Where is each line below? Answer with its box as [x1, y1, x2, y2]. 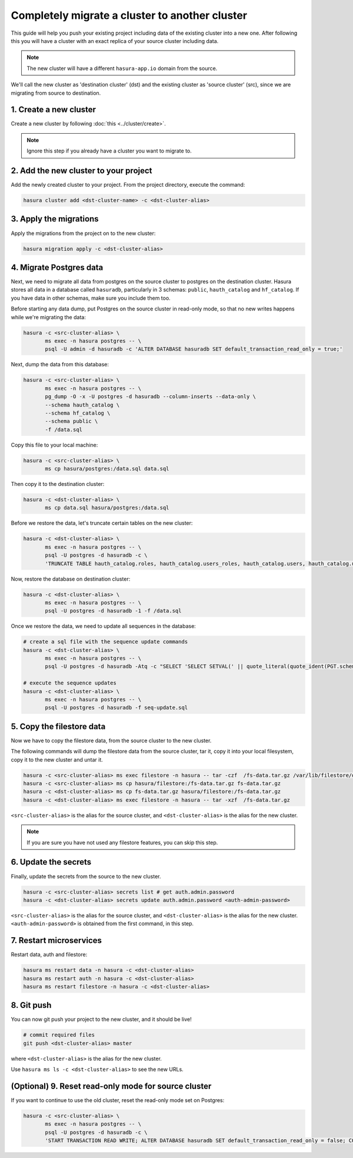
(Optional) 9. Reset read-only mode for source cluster [11, 1081, 212, 1091]
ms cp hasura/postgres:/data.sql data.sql [45, 465, 169, 472]
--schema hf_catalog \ [45, 409, 111, 416]
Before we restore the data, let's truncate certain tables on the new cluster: [11, 520, 193, 527]
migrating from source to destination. [11, 89, 101, 97]
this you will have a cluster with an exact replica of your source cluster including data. [11, 37, 219, 44]
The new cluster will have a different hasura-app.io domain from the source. [26, 65, 218, 72]
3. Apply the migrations [11, 214, 99, 224]
